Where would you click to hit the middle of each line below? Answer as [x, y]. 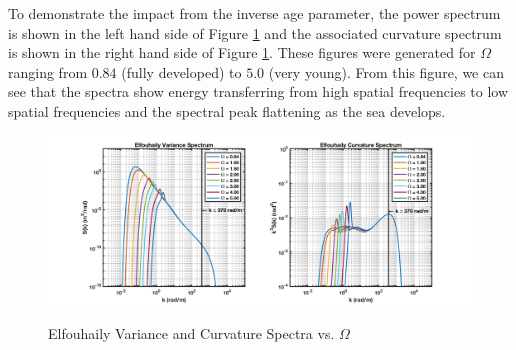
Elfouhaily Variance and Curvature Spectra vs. [191, 332]
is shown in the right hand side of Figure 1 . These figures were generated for [242, 52]
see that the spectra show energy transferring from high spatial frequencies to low [258, 91]
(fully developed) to [181, 71]
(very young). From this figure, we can [386, 71]
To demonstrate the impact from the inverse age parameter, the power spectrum [254, 13]
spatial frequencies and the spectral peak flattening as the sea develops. [227, 110]
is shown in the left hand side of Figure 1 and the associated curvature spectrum [255, 32]
